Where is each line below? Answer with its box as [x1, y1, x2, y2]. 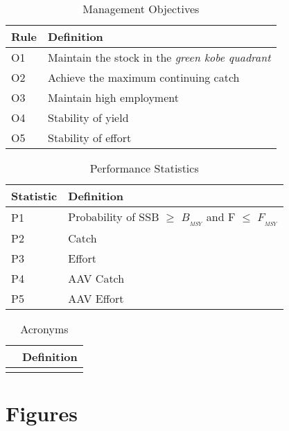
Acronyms [20, 320, 69, 337]
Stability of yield [48, 109, 129, 125]
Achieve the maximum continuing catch [48, 69, 240, 85]
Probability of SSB [68, 209, 159, 225]
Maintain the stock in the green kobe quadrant [48, 49, 271, 65]
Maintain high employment [48, 89, 179, 105]
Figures [6, 398, 78, 427]
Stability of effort [48, 130, 132, 146]
